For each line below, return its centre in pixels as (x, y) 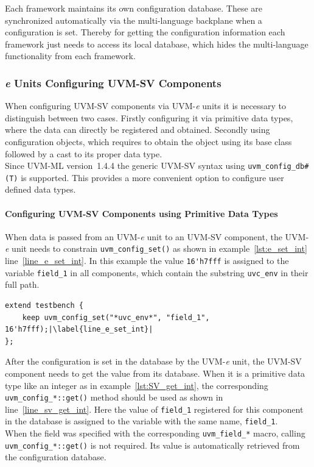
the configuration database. (56, 457)
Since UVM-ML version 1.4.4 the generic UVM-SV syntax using (125, 166)
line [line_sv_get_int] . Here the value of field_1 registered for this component (154, 409)
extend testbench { (44, 306)
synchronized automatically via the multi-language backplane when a (134, 20)
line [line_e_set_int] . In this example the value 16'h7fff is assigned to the (147, 261)
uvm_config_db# (278, 167)
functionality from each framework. (70, 56)
